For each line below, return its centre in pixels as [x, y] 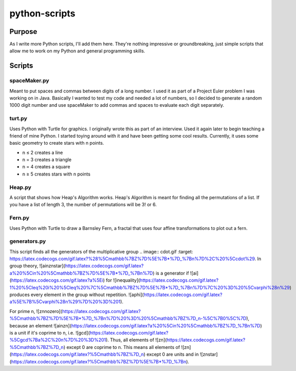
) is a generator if [171, 273]
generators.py [28, 241]
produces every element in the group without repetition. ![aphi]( [77, 295]
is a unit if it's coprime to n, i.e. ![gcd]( [50, 333]
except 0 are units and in [173, 355]
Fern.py [19, 218]
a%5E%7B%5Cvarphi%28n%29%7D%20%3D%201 [65, 302]
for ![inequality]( [123, 280]
